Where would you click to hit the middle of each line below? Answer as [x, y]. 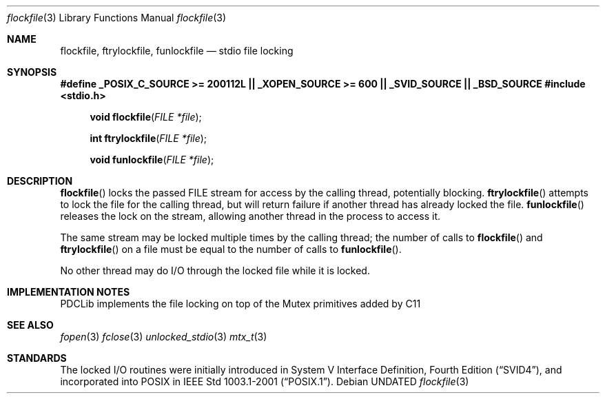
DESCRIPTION [40, 181]
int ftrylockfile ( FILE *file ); [148, 138]
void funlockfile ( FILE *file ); [152, 160]
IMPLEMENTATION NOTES [69, 292]
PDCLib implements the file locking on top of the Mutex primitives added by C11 [240, 304]
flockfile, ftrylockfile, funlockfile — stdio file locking [177, 51]
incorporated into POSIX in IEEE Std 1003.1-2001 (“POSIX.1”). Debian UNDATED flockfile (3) [265, 381]
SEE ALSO [30, 325]
